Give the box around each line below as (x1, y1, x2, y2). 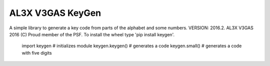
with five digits (21, 50, 52, 56)
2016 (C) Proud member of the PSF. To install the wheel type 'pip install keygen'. (9, 31, 175, 37)
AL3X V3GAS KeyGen (9, 7, 101, 18)
